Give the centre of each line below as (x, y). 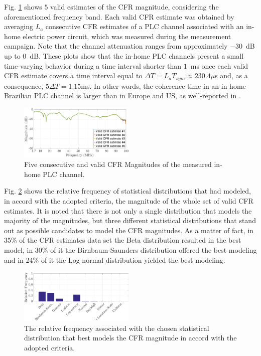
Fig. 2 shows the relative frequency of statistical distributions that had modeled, (127, 191)
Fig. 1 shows (23, 7)
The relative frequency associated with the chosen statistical (117, 328)
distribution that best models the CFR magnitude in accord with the (130, 338)
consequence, (24, 85)
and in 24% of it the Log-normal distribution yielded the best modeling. (115, 259)
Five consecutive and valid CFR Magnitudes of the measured (118, 164)
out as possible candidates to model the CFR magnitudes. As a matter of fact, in (129, 230)
